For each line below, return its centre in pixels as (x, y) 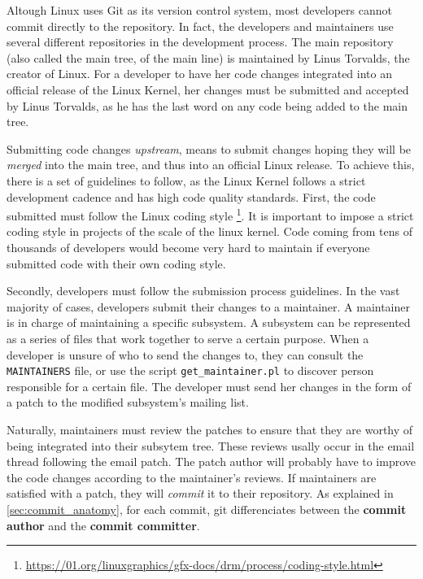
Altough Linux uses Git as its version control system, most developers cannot (199, 10)
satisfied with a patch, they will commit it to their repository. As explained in (200, 493)
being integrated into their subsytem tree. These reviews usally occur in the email (211, 445)
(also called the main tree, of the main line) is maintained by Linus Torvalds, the (208, 57)
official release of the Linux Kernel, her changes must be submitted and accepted (208, 89)
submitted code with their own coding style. (116, 263)
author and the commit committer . (103, 525)
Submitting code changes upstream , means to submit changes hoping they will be (209, 148)
